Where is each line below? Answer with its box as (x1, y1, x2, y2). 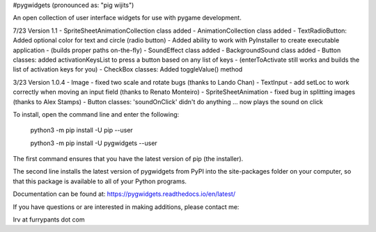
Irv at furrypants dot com (13, 215, 85, 224)
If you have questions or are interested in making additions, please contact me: (13, 202, 240, 211)
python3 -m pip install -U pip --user (30, 126, 134, 135)
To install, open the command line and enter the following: (13, 110, 180, 118)
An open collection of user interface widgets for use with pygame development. (13, 14, 242, 22)
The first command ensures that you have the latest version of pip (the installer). (13, 155, 244, 163)
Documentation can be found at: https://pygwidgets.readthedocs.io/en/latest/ (13, 190, 236, 198)
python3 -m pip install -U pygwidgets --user (30, 139, 158, 147)
